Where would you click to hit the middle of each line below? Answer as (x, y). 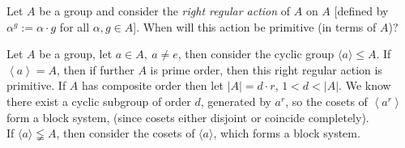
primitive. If (36, 85)
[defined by (361, 11)
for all (75, 26)
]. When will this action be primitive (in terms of (255, 26)
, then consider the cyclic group (256, 54)
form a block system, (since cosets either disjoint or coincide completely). (188, 117)
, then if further (95, 69)
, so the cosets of (326, 101)
